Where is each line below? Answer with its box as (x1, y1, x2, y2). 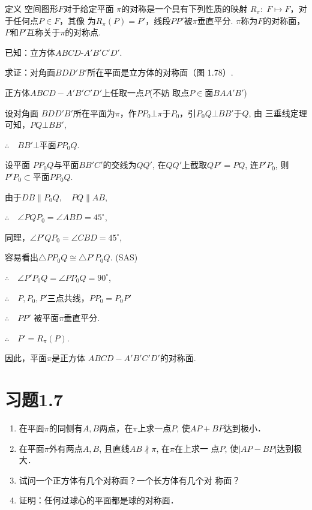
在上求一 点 (174, 442, 220, 454)
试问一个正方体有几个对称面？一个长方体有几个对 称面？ (19, 473, 241, 486)
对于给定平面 (63, 2, 114, 14)
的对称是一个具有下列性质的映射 (121, 2, 248, 14)
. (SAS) (110, 251, 138, 263)
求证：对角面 (5, 66, 55, 79)
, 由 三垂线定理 (248, 106, 307, 119)
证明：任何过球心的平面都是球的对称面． (19, 494, 179, 506)
